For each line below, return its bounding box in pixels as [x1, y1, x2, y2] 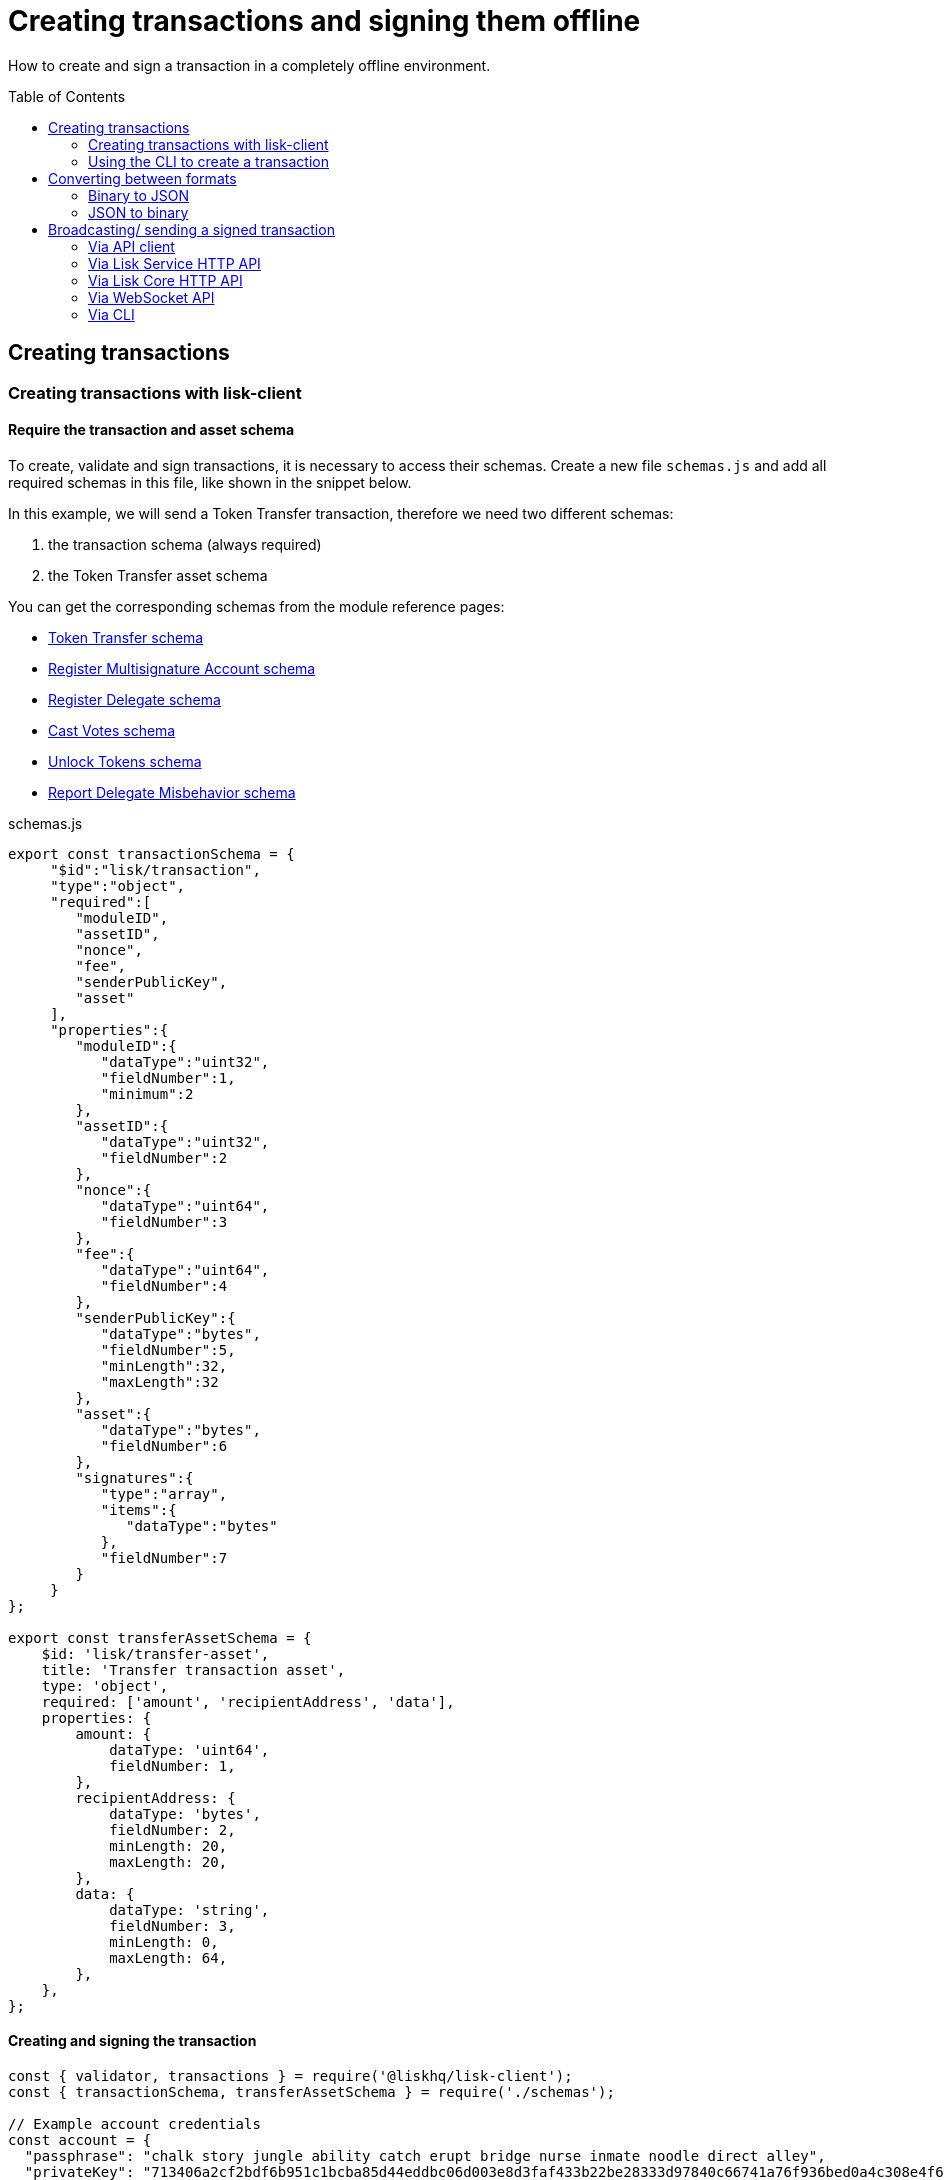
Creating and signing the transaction [8, 2032, 257, 2050]
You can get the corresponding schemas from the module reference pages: [8, 597, 505, 615]
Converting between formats [48, 169, 237, 187]
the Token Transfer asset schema [48, 566, 268, 584]
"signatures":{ [75, 1469, 194, 1486]
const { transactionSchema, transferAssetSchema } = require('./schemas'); [8, 2084, 615, 2101]
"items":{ [100, 1501, 177, 1518]
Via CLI [88, 305, 135, 323]
